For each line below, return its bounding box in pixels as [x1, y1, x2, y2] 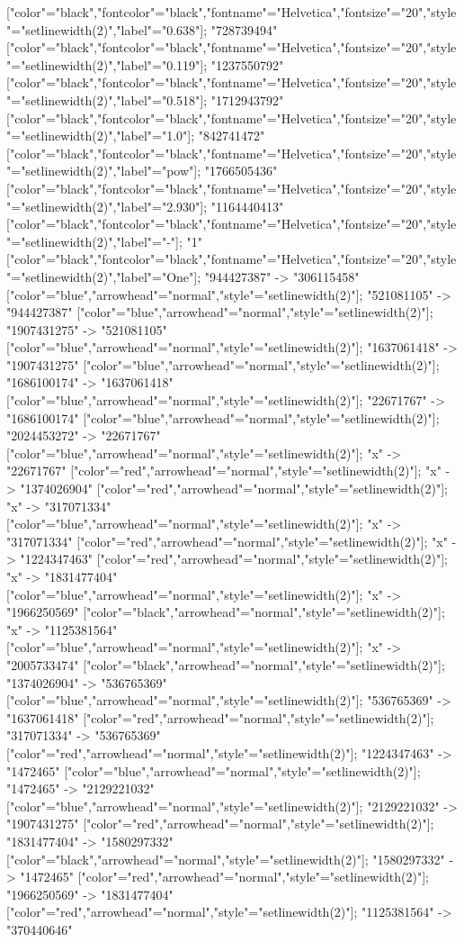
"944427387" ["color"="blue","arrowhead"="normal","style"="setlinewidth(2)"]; [6, 303, 433, 322]
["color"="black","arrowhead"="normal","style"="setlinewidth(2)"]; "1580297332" [6, 849, 445, 868]
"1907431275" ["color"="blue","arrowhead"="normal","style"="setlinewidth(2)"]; [6, 355, 440, 374]
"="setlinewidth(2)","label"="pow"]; [6, 161, 201, 180]
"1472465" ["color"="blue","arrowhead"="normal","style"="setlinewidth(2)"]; [6, 761, 421, 780]
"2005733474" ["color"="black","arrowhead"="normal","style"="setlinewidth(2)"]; [6, 655, 445, 674]
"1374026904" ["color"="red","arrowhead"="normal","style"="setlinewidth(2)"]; [20, 479, 448, 498]
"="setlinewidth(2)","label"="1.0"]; [6, 126, 195, 145]
